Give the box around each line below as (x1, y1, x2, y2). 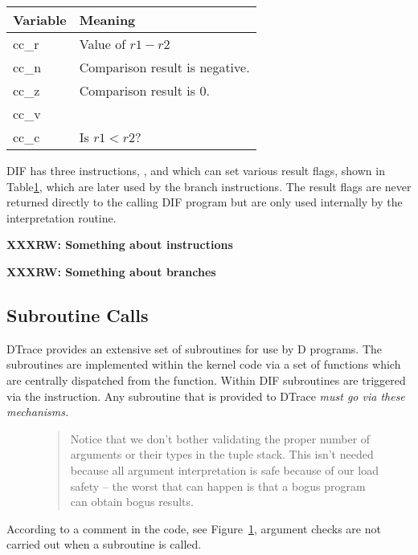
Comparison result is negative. (79, 58, 250, 76)
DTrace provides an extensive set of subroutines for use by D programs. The (6, 340, 383, 357)
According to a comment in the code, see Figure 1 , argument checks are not (6, 520, 381, 537)
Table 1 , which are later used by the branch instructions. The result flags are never (6, 178, 412, 194)
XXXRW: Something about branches (6, 263, 216, 280)
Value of (79, 35, 126, 53)
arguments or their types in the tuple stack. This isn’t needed (70, 446, 374, 463)
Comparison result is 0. (79, 81, 210, 100)
